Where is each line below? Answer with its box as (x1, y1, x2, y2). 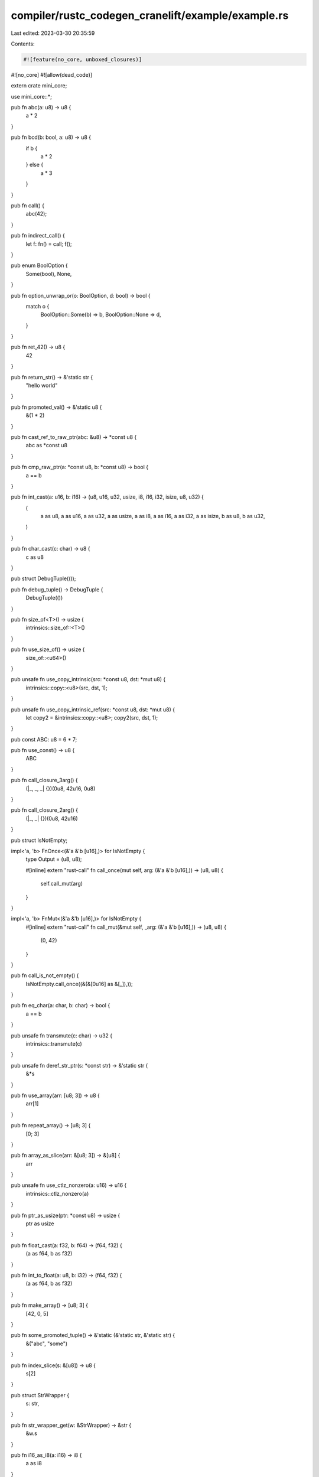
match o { (25, 302, 50, 310)
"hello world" (25, 382, 58, 389)
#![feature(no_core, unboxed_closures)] (23, 56, 142, 63)
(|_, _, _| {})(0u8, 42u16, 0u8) (25, 785, 96, 792)
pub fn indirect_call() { (11, 232, 65, 239)
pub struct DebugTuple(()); (11, 575, 76, 582)
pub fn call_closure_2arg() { (11, 806, 79, 814)
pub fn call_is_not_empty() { (11, 972, 79, 979)
